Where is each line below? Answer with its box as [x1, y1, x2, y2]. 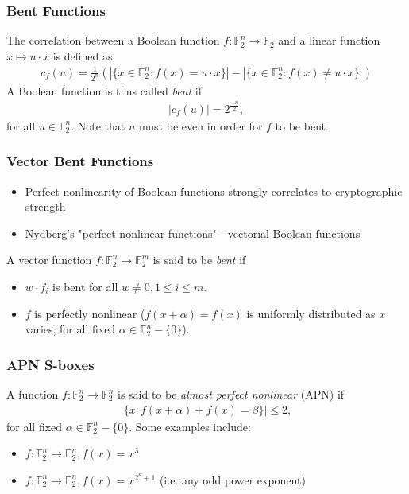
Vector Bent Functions [6, 151, 154, 171]
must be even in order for [139, 117, 263, 134]
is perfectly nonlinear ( [34, 305, 145, 321]
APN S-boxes [6, 354, 95, 374]
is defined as [52, 47, 113, 64]
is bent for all [52, 278, 118, 294]
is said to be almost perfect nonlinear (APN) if [117, 386, 345, 402]
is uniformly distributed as [246, 305, 376, 321]
